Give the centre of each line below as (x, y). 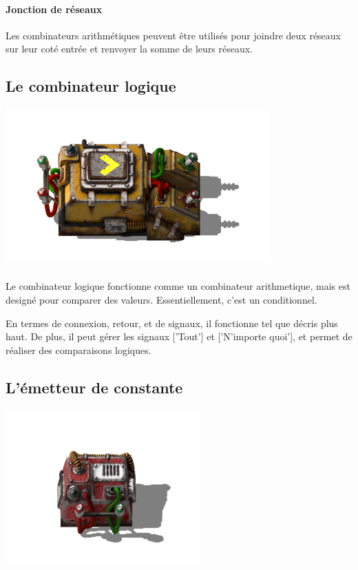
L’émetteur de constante (94, 387)
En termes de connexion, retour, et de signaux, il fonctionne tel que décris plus (172, 323)
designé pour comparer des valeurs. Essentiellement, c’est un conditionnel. (161, 299)
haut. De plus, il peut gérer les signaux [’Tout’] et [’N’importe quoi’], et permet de (179, 336)
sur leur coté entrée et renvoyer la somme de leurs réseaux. (129, 49)
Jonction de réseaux (54, 9)
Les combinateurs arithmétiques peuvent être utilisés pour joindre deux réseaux (173, 35)
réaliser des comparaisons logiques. (78, 350)
